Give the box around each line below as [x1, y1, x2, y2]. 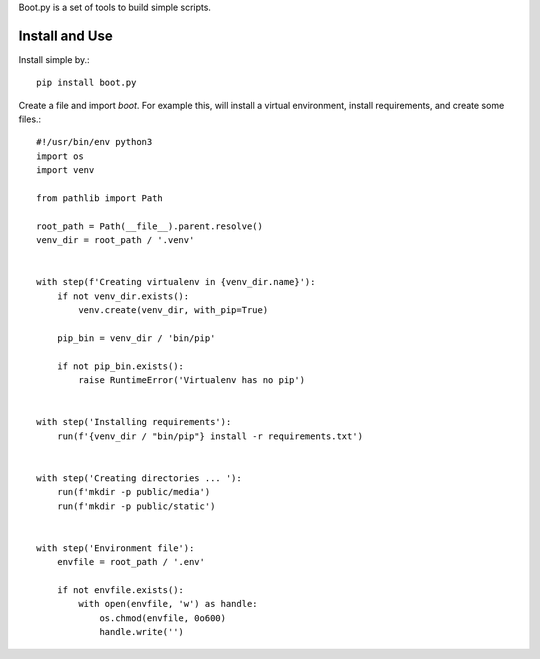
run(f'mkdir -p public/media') [56, 486, 211, 498]
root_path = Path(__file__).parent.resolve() [36, 220, 264, 232]
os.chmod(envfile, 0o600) [99, 612, 227, 624]
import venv [36, 165, 95, 176]
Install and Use [18, 27, 114, 44]
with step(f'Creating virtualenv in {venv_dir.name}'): [36, 276, 316, 288]
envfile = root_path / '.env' [56, 556, 205, 568]
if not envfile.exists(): [56, 584, 185, 595]
